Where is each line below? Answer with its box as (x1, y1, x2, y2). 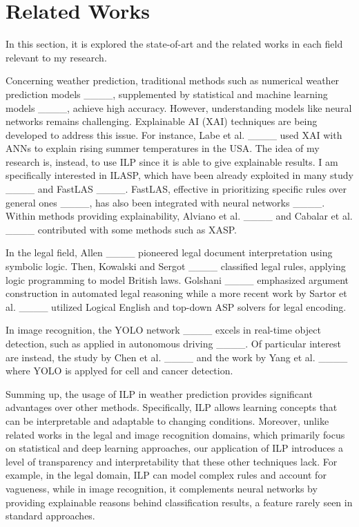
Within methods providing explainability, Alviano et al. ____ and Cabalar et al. (6, 209, 353, 223)
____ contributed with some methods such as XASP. (6, 222, 237, 236)
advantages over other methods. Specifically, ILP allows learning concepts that (6, 400, 338, 414)
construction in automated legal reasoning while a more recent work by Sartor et (6, 286, 347, 300)
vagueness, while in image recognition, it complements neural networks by (6, 481, 318, 495)
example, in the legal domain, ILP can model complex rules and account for (6, 468, 327, 482)
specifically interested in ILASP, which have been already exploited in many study (6, 168, 353, 182)
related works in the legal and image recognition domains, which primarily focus (6, 427, 345, 441)
